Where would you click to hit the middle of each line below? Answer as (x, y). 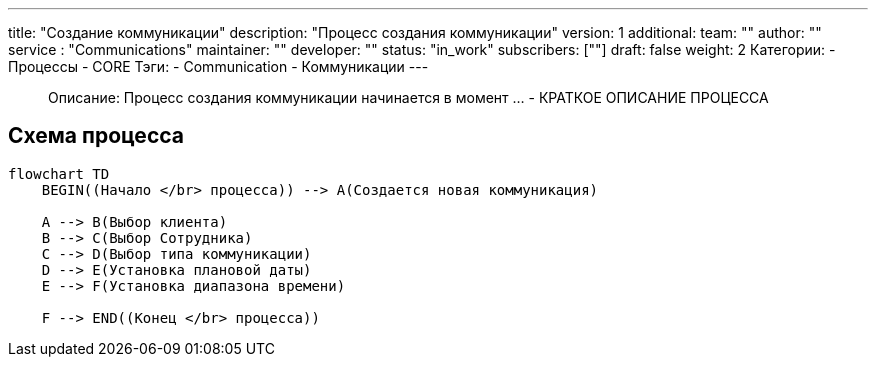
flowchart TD (59, 173)
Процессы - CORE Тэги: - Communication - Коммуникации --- (218, 66)
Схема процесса (96, 136)
